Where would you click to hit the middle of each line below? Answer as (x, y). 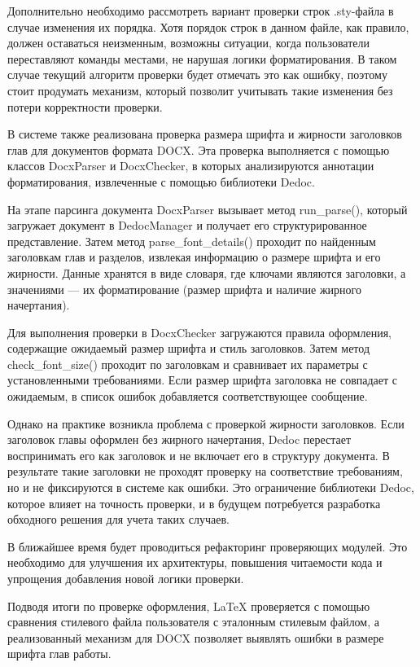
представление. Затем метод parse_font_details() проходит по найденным (192, 241)
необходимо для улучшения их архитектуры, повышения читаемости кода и (195, 562)
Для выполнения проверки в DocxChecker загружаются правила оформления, (199, 332)
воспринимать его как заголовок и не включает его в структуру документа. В (199, 455)
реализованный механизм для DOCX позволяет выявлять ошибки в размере (196, 637)
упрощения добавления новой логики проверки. (126, 578)
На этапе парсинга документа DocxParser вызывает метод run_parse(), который (208, 209)
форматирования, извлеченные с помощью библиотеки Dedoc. (161, 181)
